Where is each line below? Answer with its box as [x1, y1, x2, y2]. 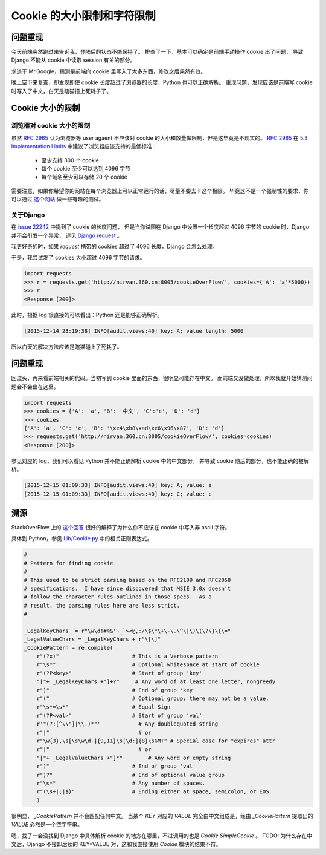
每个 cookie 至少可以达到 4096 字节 [41, 165, 131, 172]
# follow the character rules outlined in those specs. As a [24, 594, 212, 600]
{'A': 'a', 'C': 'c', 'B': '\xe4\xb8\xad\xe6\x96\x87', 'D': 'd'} [24, 425, 225, 431]
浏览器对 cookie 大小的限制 [11, 122, 91, 130]
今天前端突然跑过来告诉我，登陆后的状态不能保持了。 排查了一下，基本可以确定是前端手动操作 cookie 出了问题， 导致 [11, 48, 304, 56]
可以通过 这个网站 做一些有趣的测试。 [11, 195, 104, 203]
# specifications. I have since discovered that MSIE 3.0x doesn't [24, 585, 231, 592]
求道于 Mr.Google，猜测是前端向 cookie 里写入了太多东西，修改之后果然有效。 [11, 67, 206, 75]
